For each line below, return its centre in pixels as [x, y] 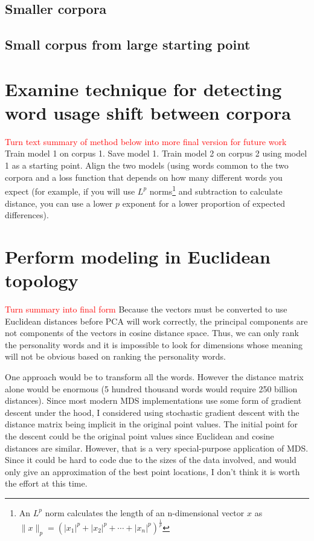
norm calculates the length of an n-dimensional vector [145, 512]
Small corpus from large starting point [128, 44]
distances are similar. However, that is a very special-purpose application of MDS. [157, 448]
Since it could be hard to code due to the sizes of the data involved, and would [151, 460]
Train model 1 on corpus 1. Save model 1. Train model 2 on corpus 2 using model [156, 153]
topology [42, 280]
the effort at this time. [46, 483]
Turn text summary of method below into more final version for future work [146, 141]
